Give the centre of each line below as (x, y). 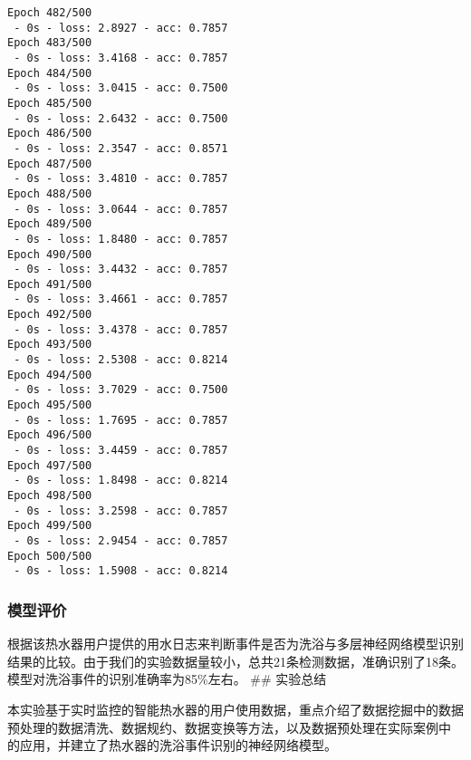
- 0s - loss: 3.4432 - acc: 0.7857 (121, 269)
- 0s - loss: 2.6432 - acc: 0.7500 (121, 118)
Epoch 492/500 (50, 315)
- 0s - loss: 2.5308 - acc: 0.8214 (121, 360)
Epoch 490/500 (50, 254)
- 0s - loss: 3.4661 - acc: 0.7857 (121, 299)
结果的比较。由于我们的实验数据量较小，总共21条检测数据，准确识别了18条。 (235, 661)
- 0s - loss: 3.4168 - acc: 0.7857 (121, 58)
